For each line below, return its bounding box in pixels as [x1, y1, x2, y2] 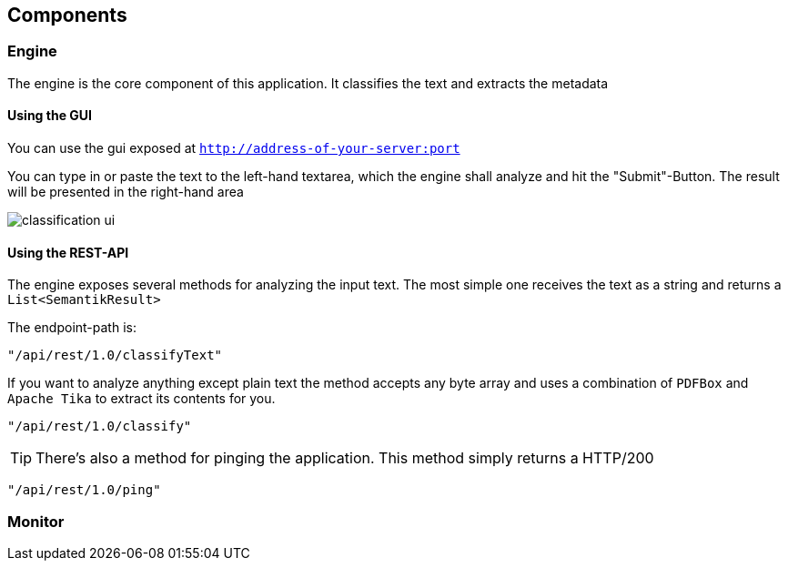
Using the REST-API [7, 244, 129, 260]
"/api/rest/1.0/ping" [7, 482, 161, 498]
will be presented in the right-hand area [7, 184, 244, 200]
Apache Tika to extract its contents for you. [7, 390, 276, 407]
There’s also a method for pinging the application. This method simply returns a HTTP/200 [35, 449, 654, 468]
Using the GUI [7, 107, 92, 124]
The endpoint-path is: [7, 319, 136, 336]
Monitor [7, 512, 65, 531]
